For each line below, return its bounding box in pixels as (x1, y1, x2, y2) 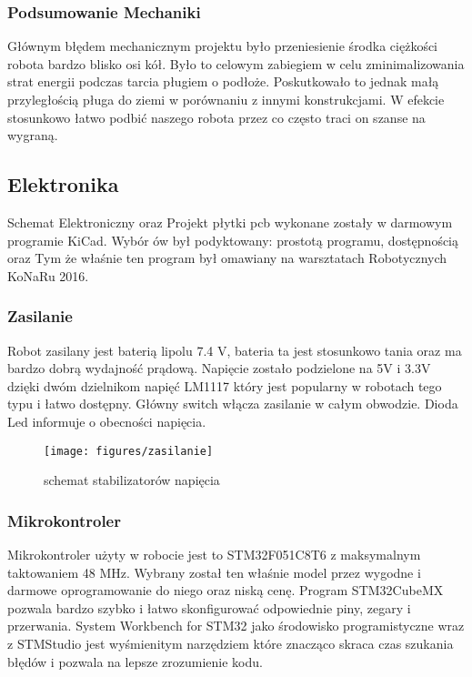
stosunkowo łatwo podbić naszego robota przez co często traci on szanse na (7, 107, 426, 126)
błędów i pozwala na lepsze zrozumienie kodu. (7, 652, 263, 671)
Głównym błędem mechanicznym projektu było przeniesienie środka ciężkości (7, 36, 438, 56)
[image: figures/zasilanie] (44, 444, 214, 458)
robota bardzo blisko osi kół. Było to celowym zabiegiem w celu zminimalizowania (7, 54, 465, 73)
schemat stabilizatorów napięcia (44, 470, 220, 490)
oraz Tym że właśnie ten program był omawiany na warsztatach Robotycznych (7, 248, 447, 268)
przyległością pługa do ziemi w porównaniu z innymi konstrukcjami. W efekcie (7, 90, 445, 108)
